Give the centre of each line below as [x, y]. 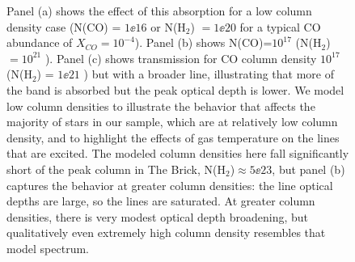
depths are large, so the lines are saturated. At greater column [161, 201]
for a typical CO [280, 26]
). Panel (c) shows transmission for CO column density [181, 58]
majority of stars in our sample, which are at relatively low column [172, 122]
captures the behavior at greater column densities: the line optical [170, 185]
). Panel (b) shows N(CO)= [203, 42]
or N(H [168, 26]
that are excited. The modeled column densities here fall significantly [178, 153]
